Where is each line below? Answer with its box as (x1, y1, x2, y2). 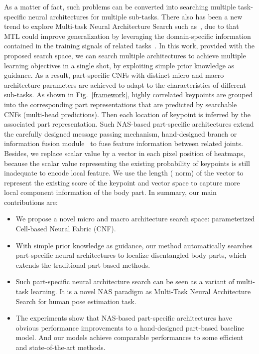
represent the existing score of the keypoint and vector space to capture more (4, 177, 240, 187)
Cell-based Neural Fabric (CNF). (15, 223, 116, 234)
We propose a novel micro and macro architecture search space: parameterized (15, 213, 255, 224)
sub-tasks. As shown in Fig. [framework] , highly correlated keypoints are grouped (4, 89, 253, 100)
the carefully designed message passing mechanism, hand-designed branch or (4, 128, 237, 139)
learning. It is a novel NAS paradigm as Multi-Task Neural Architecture (30, 286, 251, 297)
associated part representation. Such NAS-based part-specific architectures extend (4, 119, 254, 129)
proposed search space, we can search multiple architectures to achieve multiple (4, 50, 246, 60)
